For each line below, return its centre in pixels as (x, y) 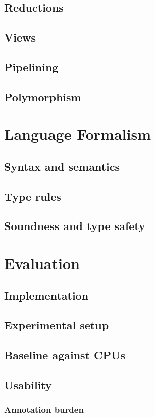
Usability (28, 384)
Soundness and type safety (75, 226)
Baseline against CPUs (65, 355)
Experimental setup (57, 325)
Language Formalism (77, 134)
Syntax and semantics (62, 166)
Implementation (46, 295)
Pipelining (31, 67)
